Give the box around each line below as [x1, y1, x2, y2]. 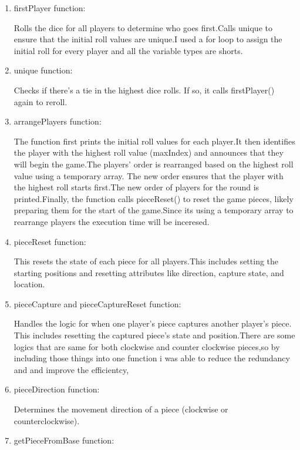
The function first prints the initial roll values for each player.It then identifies [14, 135, 295, 147]
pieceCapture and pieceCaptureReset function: [14, 297, 181, 310]
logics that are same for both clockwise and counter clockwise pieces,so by [14, 340, 280, 352]
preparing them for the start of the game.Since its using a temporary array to [14, 204, 294, 216]
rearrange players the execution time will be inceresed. [14, 215, 210, 227]
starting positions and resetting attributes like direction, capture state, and [14, 266, 284, 278]
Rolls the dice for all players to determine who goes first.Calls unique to [14, 21, 272, 33]
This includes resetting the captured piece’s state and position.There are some [14, 329, 295, 341]
